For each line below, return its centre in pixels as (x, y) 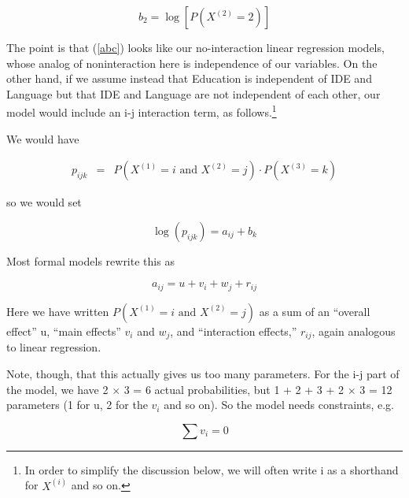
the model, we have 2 (57, 389)
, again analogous (354, 331)
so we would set (44, 202)
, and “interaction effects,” (234, 331)
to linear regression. (54, 347)
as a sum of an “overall (315, 311)
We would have (43, 138)
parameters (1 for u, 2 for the (77, 405)
